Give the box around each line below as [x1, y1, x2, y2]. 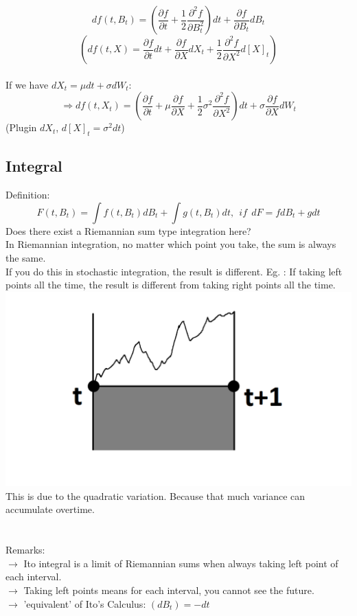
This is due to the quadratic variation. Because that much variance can [5, 488, 306, 503]
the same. [5, 250, 46, 264]
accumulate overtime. [5, 502, 95, 516]
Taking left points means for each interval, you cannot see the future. [23, 583, 314, 597]
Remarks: [5, 543, 45, 557]
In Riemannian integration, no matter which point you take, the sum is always [5, 237, 336, 251]
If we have [5, 77, 49, 91]
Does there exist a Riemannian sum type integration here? [5, 223, 251, 238]
